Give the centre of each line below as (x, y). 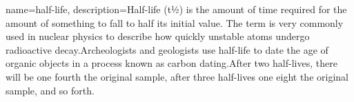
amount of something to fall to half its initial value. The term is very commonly (175, 22)
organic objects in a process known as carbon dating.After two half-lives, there (171, 63)
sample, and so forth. (50, 90)
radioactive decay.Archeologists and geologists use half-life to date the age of (167, 49)
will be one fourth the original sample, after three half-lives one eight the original (177, 76)
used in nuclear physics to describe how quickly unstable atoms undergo (158, 36)
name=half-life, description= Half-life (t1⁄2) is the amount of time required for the (176, 9)
